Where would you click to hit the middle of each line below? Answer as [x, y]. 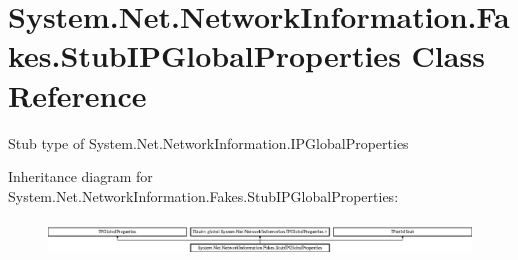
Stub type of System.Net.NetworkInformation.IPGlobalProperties [208, 142]
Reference [77, 94]
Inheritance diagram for [80, 176]
